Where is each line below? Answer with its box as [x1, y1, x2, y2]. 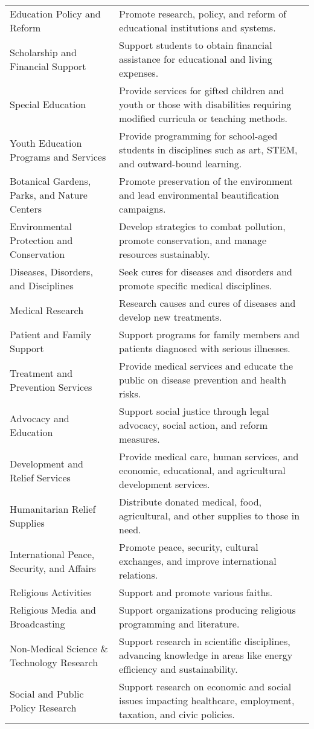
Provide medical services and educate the [119, 359, 293, 373]
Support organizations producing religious [119, 603, 296, 617]
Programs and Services [10, 149, 106, 164]
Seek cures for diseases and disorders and [119, 265, 292, 278]
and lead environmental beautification [119, 188, 280, 202]
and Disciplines [10, 278, 74, 292]
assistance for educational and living [119, 52, 272, 66]
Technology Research [10, 655, 98, 669]
